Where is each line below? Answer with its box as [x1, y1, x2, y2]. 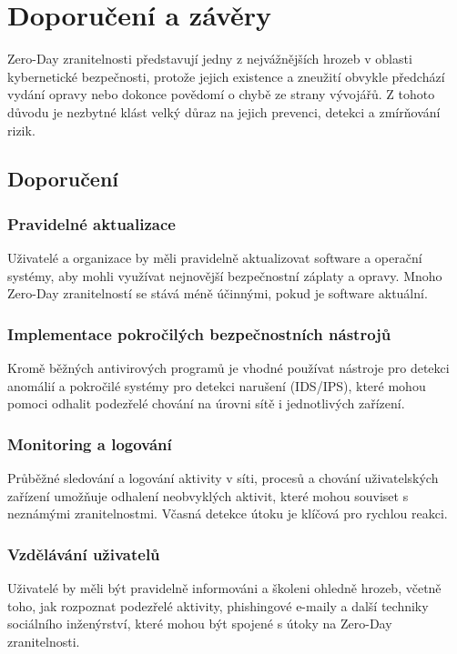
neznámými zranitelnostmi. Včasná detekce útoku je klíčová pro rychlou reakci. [7, 504, 448, 523]
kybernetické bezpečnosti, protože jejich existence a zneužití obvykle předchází [7, 66, 445, 86]
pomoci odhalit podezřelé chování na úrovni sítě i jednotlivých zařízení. [7, 394, 405, 413]
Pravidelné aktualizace [7, 212, 176, 235]
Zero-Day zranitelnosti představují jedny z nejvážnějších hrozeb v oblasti [7, 49, 412, 68]
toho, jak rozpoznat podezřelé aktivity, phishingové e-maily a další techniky [7, 596, 429, 615]
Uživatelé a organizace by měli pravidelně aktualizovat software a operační [7, 248, 422, 267]
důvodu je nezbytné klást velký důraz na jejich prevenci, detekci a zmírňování [7, 102, 441, 121]
